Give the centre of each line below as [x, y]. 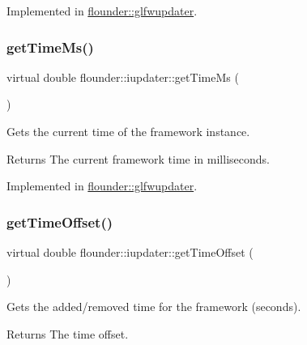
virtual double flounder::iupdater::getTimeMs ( [123, 77]
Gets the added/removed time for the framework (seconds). [154, 307]
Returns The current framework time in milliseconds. [138, 158]
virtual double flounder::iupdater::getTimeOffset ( [130, 252]
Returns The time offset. [68, 333]
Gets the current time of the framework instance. [128, 131]
